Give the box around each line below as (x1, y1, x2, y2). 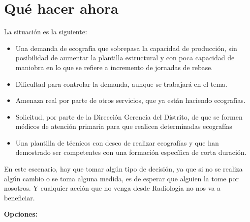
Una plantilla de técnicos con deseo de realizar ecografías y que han (15, 137, 219, 148)
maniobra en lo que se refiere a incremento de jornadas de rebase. (15, 62, 213, 72)
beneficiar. (4, 192, 35, 202)
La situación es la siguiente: (4, 26, 87, 37)
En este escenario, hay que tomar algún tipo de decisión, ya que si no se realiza (4, 164, 243, 174)
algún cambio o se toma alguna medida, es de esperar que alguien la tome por (4, 173, 239, 183)
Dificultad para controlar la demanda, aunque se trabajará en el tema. (15, 78, 228, 89)
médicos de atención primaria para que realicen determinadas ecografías (15, 121, 232, 131)
